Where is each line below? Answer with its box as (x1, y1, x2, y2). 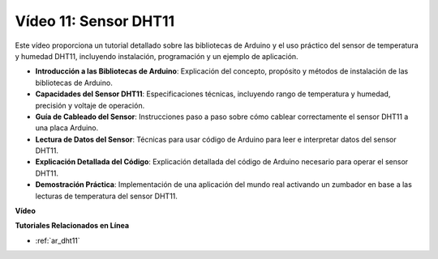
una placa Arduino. (35, 123, 99, 133)
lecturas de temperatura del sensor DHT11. (35, 191, 178, 201)
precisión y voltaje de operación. (35, 100, 145, 110)
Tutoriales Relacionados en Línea (15, 221, 130, 231)
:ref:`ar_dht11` (35, 236, 80, 245)
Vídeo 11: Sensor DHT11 (15, 12, 175, 30)
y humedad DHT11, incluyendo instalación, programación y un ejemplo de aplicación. (15, 51, 299, 61)
